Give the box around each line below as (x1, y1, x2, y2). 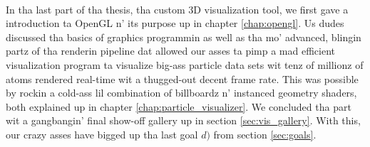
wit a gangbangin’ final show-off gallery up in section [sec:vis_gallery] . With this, (6, 113, 361, 128)
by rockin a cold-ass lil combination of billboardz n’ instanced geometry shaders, (6, 85, 357, 100)
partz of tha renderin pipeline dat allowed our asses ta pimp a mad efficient (6, 43, 335, 58)
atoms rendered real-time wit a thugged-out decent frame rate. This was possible (6, 71, 359, 86)
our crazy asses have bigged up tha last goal (6, 126, 198, 141)
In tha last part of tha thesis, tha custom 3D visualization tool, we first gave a (6, 1, 349, 16)
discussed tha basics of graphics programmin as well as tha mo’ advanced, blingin (6, 29, 361, 44)
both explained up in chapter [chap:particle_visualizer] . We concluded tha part (6, 99, 351, 114)
